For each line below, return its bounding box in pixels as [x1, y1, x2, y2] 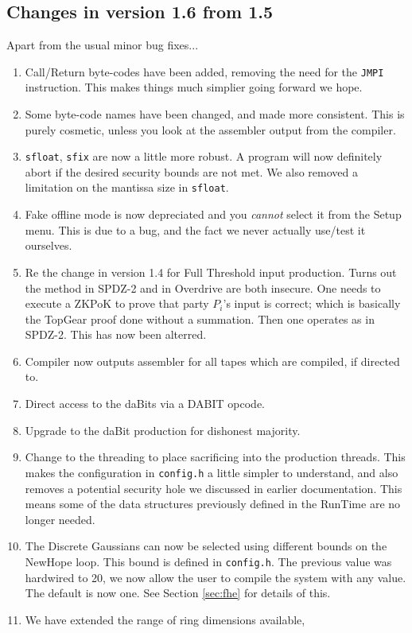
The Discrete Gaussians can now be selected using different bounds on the [25, 538, 387, 554]
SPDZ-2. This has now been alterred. [25, 326, 207, 343]
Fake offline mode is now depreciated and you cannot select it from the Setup [25, 206, 402, 223]
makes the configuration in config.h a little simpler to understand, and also [25, 464, 398, 480]
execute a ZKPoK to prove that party [25, 295, 209, 312]
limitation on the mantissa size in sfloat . [25, 179, 229, 196]
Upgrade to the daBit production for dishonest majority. [25, 421, 301, 438]
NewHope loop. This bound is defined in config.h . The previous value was [25, 553, 392, 569]
